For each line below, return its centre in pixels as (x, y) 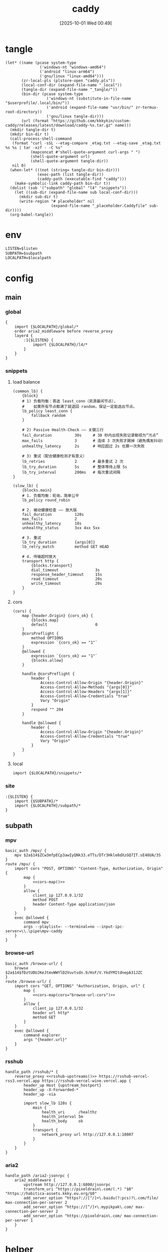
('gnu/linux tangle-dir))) (75, 116)
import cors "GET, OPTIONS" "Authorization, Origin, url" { (80, 986)
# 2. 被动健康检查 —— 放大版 (50, 510)
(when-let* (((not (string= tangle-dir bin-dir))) (65, 170)
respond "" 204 (47, 710)
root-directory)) (24, 112)
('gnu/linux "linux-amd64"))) (71, 76)
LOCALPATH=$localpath (28, 258)
